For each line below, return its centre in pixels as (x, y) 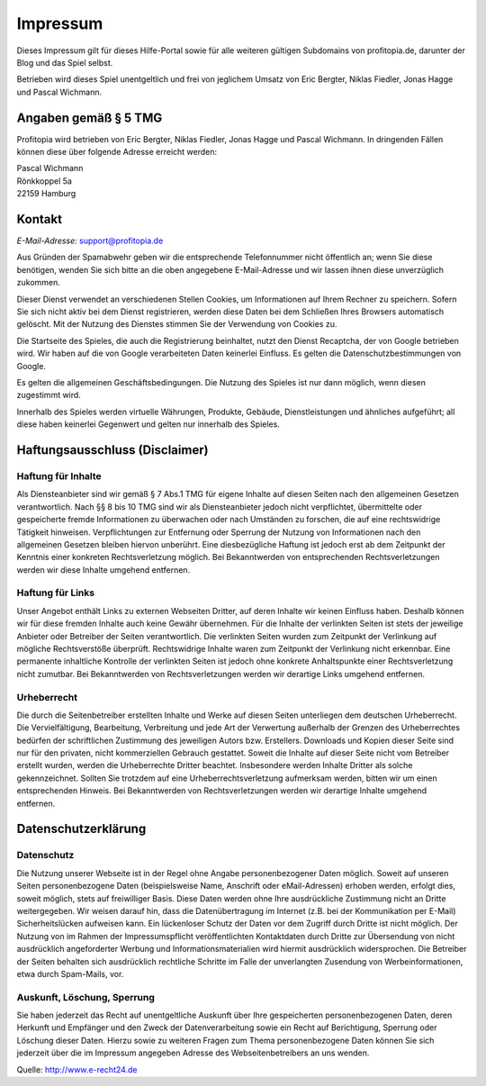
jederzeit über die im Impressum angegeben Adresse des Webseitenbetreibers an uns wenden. (193, 1053)
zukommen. (38, 283)
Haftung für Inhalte (59, 475)
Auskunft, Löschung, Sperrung (85, 997)
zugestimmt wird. (49, 395)
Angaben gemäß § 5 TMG (90, 118)
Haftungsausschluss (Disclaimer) (112, 450)
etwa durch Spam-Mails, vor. (70, 973)
